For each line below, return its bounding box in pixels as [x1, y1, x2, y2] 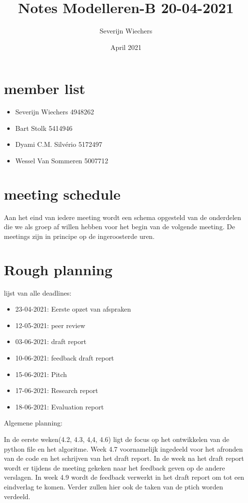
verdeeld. [4, 491, 31, 501]
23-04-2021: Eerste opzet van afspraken [15, 304, 131, 314]
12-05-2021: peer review [15, 320, 85, 330]
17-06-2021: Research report [15, 385, 98, 395]
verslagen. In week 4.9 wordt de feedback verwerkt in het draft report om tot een [4, 472, 245, 482]
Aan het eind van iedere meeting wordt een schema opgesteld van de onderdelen [4, 212, 241, 222]
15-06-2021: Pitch [15, 369, 67, 379]
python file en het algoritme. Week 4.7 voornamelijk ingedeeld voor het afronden [4, 443, 243, 454]
